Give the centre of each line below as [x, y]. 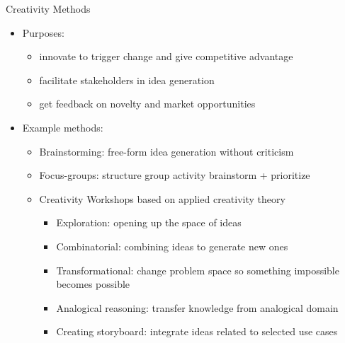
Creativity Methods [48, 8]
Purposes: [43, 32]
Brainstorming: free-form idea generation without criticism [166, 151]
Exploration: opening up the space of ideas [149, 222]
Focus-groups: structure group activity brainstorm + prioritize [175, 175]
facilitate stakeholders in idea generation [127, 80]
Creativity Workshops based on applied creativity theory [162, 198]
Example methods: [63, 127]
